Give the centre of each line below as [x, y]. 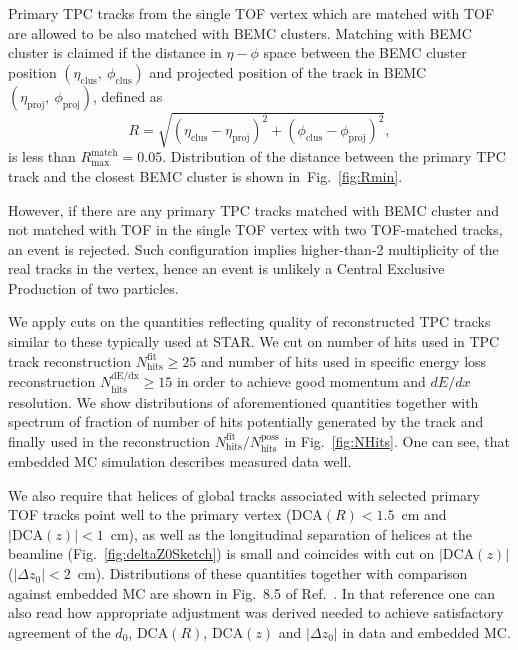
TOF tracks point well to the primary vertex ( [150, 514]
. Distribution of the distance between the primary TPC [334, 156]
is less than [42, 156]
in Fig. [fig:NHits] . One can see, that [397, 440]
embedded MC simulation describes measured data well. [180, 461]
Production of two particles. [93, 287]
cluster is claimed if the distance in [115, 52]
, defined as [128, 95]
